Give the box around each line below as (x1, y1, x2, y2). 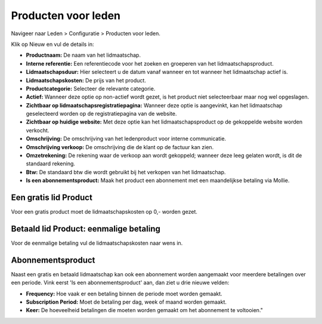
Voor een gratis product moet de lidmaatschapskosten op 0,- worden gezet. (11, 208, 198, 215)
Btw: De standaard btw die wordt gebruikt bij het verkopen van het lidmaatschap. (26, 168, 226, 175)
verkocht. (26, 126, 49, 134)
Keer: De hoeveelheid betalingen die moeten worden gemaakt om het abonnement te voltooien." (26, 307, 264, 314)
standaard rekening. (26, 160, 76, 167)
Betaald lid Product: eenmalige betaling (11, 224, 160, 234)
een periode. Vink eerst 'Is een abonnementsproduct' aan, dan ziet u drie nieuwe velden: (11, 279, 230, 286)
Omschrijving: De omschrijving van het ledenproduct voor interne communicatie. (26, 135, 227, 143)
